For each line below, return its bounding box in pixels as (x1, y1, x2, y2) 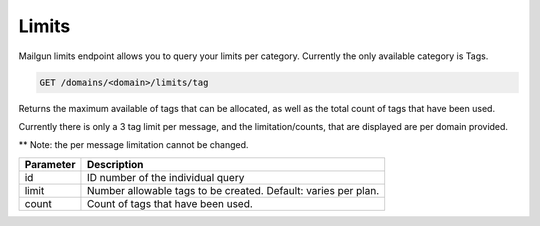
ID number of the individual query (86, 170, 245, 184)
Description (86, 157, 144, 171)
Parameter (24, 157, 76, 171)
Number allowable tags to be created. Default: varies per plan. (86, 183, 380, 197)
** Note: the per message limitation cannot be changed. (18, 139, 249, 151)
